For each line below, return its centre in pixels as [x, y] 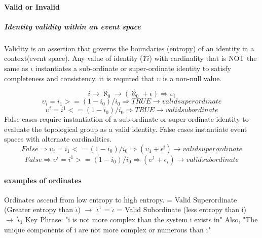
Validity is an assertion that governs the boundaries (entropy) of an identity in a [129, 48]
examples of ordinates [43, 180]
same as [16, 68]
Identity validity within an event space [72, 26]
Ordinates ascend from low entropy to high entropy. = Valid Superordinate [121, 199]
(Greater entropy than [39, 209]
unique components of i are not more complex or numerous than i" [107, 229]
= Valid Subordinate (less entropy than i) [182, 209]
